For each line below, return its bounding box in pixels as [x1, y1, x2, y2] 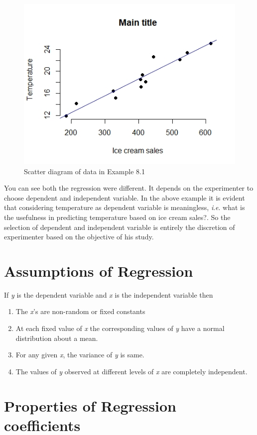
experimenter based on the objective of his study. [4, 231, 154, 242]
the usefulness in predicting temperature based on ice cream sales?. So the [4, 212, 231, 222]
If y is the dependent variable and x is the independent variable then [4, 289, 213, 300]
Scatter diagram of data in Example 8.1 [24, 166, 145, 176]
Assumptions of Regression [4, 260, 193, 281]
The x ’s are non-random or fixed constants [15, 306, 145, 317]
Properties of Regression [4, 395, 176, 416]
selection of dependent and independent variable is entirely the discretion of [4, 221, 235, 232]
